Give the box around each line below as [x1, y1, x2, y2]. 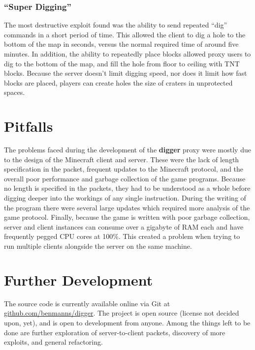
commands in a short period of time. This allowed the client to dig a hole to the [4, 29, 246, 39]
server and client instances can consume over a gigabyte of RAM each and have [4, 221, 244, 232]
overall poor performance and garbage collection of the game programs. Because [4, 173, 246, 183]
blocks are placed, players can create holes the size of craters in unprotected [4, 77, 233, 87]
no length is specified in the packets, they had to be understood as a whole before [4, 183, 251, 193]
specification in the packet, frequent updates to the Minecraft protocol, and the [4, 164, 244, 174]
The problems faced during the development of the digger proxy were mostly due [4, 145, 251, 155]
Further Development [4, 269, 153, 290]
